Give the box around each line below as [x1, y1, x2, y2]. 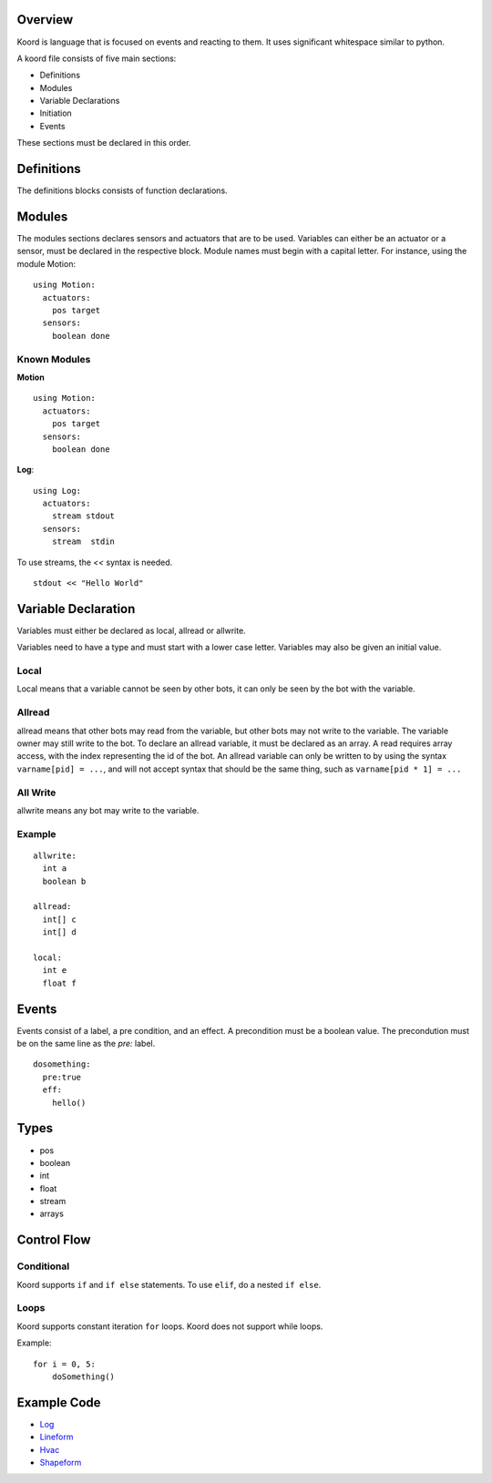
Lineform [39, 1431, 74, 1443]
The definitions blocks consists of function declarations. [16, 185, 228, 196]
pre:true [42, 1071, 82, 1082]
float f [42, 977, 77, 988]
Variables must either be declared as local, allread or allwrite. [16, 625, 246, 636]
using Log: [33, 486, 82, 496]
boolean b [42, 875, 87, 886]
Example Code [16, 1395, 101, 1410]
